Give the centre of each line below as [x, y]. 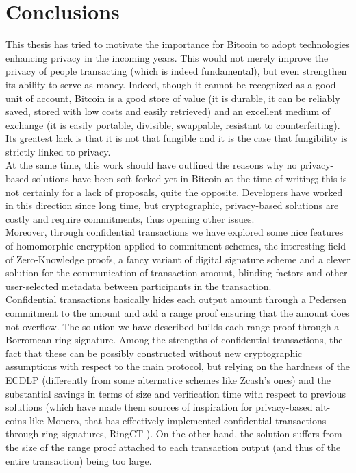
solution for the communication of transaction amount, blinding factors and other [177, 272]
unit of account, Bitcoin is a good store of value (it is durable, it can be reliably [173, 98]
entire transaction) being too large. [79, 460]
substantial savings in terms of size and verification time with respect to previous [176, 393]
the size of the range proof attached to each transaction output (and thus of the [173, 447]
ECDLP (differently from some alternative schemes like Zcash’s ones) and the [168, 379]
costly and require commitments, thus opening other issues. [130, 218]
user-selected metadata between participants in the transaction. [139, 286]
